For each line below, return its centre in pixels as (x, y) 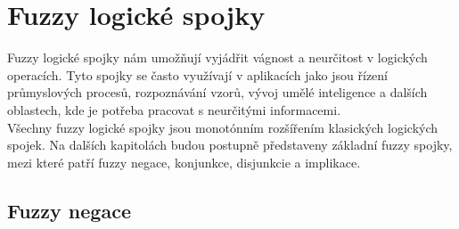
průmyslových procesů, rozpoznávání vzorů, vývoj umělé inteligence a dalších (217, 92)
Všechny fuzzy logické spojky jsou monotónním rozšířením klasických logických (223, 127)
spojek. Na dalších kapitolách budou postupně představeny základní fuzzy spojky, (230, 145)
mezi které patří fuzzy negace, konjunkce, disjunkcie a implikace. (184, 162)
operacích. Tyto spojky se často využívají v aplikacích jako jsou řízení (197, 74)
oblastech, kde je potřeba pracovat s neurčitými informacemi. (174, 109)
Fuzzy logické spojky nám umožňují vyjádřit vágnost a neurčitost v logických (217, 57)
